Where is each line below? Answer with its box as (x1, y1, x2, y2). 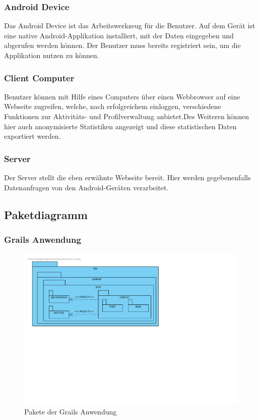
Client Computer (4, 71, 75, 84)
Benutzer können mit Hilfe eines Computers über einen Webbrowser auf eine (4, 91, 240, 101)
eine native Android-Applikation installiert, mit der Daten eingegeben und (4, 30, 234, 40)
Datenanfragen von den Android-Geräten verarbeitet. (4, 182, 169, 192)
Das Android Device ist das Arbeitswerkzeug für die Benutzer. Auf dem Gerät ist (4, 20, 255, 31)
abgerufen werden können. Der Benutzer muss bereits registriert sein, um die (4, 40, 241, 50)
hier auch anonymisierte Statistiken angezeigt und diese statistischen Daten (4, 121, 237, 131)
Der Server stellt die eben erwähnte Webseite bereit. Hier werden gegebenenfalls (4, 172, 251, 182)
